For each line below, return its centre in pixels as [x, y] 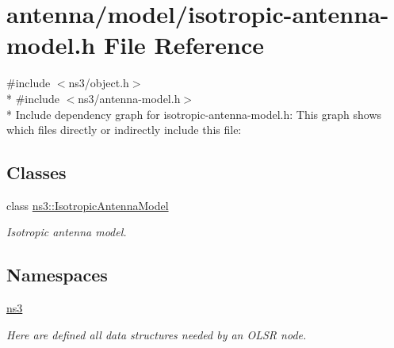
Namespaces [57, 275]
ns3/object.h [99, 83]
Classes [36, 172]
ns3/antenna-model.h [129, 98]
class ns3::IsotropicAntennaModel [88, 205]
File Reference [184, 45]
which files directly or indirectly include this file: [124, 130]
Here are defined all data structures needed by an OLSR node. [157, 334]
